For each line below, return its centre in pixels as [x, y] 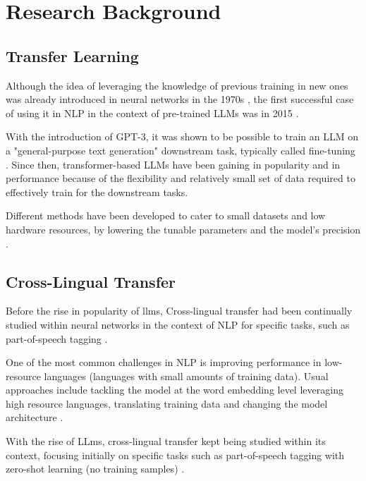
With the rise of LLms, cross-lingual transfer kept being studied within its [166, 441]
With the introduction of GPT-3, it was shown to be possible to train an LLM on [182, 136]
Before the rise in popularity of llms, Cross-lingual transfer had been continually [179, 311]
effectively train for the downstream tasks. [97, 191]
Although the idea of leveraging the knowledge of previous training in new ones [177, 85]
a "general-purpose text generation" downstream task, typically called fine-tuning [181, 150]
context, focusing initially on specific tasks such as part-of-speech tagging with [175, 455]
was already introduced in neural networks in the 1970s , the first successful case [180, 99]
